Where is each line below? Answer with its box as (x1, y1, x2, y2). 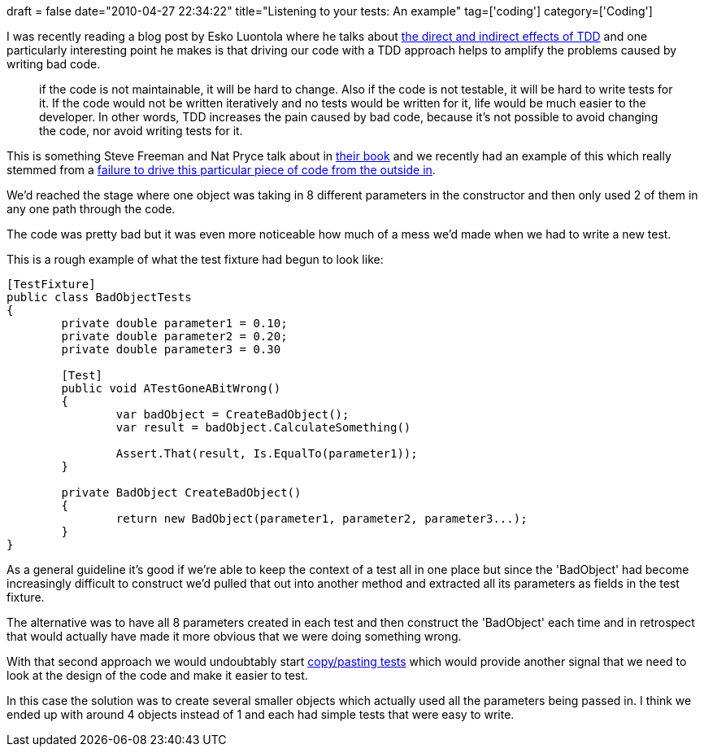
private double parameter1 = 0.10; (61, 317, 288, 330)
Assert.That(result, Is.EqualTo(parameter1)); (115, 447, 418, 460)
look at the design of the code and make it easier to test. (7, 668, 308, 682)
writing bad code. (7, 57, 101, 71)
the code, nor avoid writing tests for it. (39, 124, 243, 138)
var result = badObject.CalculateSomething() (115, 421, 411, 434)
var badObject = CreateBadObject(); (115, 408, 350, 421)
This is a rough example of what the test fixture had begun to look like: (7, 252, 384, 266)
